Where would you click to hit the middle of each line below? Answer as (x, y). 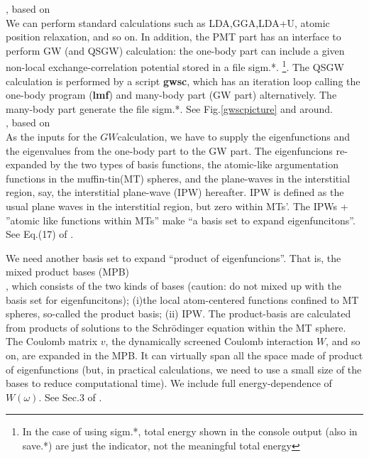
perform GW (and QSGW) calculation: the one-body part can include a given (175, 50)
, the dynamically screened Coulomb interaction (209, 341)
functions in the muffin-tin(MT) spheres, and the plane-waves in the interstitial (178, 178)
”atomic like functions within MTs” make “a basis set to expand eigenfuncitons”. (181, 220)
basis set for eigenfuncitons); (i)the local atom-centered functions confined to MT (182, 299)
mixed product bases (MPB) (68, 272)
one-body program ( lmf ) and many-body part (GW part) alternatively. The (171, 95)
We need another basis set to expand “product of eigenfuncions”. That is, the (174, 257)
